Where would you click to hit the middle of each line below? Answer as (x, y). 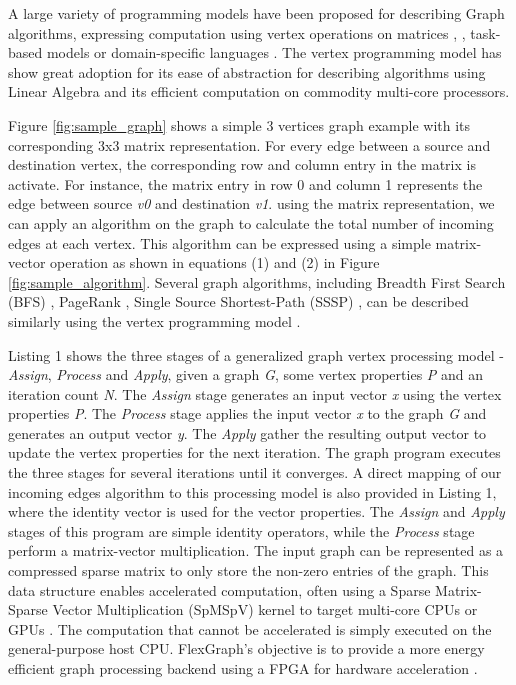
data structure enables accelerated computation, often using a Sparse (219, 589)
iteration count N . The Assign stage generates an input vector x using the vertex (255, 393)
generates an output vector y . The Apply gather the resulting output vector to (247, 432)
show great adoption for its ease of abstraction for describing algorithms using (247, 71)
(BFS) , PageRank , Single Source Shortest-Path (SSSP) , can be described (238, 301)
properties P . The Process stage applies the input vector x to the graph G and (247, 413)
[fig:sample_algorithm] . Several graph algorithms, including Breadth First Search (257, 281)
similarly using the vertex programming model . (154, 320)
